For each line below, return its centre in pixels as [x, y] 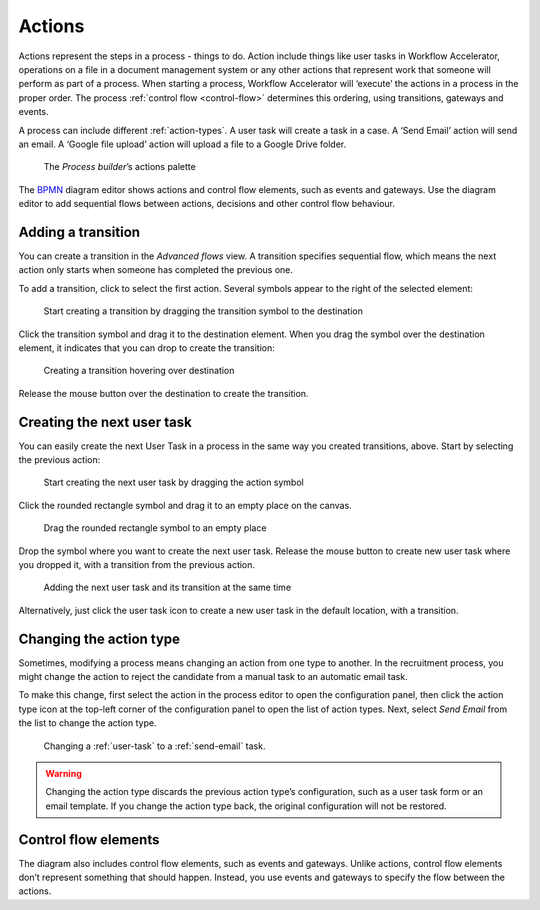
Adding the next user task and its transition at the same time [167, 587]
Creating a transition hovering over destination [139, 371]
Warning [63, 773]
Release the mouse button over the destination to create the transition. [163, 393]
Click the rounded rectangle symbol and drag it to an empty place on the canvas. [185, 505]
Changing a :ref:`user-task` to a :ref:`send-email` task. [154, 746]
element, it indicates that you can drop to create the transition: [146, 347]
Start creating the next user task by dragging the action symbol [173, 482]
